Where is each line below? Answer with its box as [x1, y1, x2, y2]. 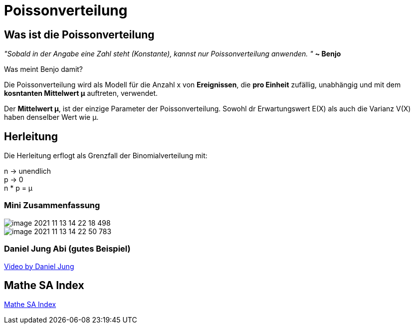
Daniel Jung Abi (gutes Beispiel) [4, 244, 131, 254]
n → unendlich [4, 167, 51, 176]
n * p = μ [4, 184, 33, 193]
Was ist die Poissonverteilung [4, 28, 155, 41]
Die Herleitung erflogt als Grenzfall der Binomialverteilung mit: [4, 151, 207, 160]
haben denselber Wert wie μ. [4, 113, 99, 122]
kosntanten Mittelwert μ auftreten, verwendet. [4, 89, 158, 98]
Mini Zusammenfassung [4, 200, 100, 211]
